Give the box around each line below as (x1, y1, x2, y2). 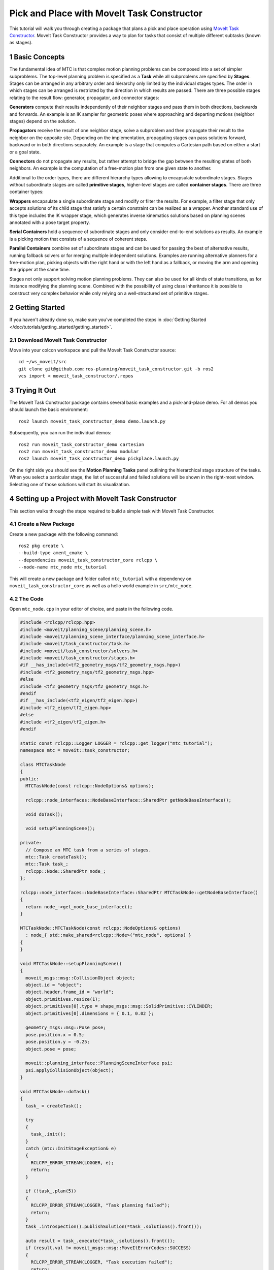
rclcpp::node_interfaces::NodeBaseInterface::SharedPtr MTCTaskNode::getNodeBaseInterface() (20, 890, 258, 895)
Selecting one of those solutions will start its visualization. (9, 481, 130, 487)
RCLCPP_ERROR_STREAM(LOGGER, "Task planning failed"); (30, 1202, 170, 1209)
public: (20, 776, 39, 782)
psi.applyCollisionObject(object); (25, 1067, 114, 1073)
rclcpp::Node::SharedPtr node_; (25, 868, 106, 874)
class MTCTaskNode (20, 761, 66, 767)
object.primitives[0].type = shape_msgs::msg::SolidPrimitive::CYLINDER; (25, 1003, 213, 1009)
